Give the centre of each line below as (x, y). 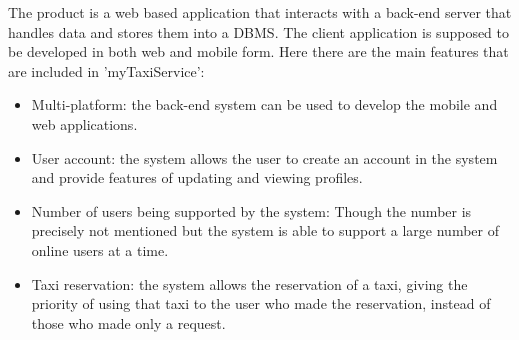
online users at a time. (100, 249)
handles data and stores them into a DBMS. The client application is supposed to (259, 31)
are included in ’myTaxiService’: (106, 70)
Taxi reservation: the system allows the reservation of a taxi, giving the (249, 283)
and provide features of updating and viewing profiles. (197, 177)
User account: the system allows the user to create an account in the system (264, 157)
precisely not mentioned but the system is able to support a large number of (265, 230)
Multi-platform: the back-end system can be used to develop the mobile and (264, 104)
